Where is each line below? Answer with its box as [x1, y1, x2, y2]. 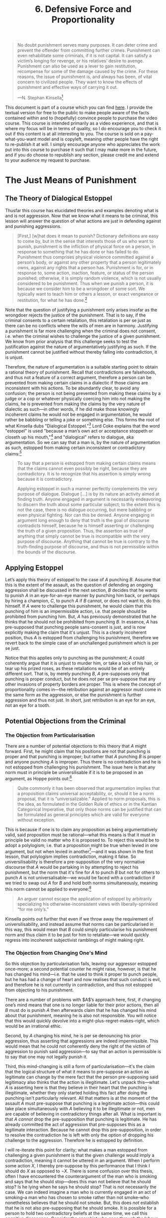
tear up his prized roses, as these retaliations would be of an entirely [5, 666, 145, 672]
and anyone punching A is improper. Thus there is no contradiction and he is [5, 759, 161, 764]
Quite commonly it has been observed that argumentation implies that [17, 785, 160, 791]
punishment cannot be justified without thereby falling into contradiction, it [5, 349, 158, 355]
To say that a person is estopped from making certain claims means [17, 460, 156, 466]
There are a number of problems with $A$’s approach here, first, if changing [5, 997, 161, 1003]
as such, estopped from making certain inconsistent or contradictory [5, 445, 145, 451]
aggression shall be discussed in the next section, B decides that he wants [5, 587, 158, 593]
